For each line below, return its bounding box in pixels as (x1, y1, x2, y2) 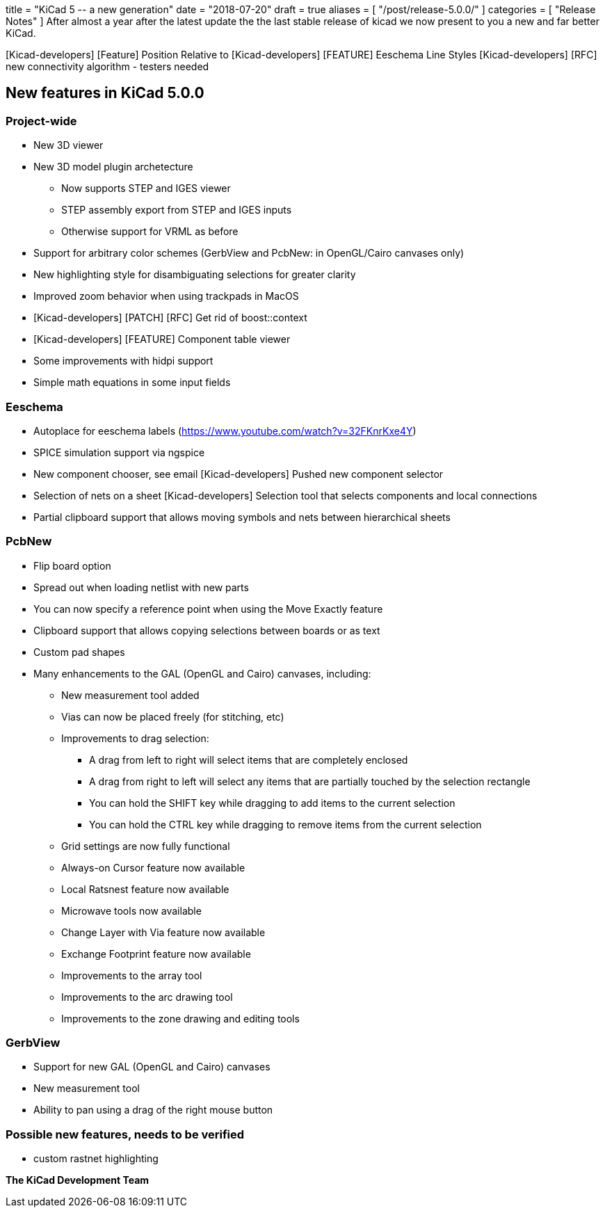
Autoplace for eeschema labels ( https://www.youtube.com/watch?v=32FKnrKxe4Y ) (33, 424, 417, 437)
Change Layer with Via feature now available (61, 926, 266, 938)
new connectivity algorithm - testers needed (6, 61, 209, 72)
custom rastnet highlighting (33, 1152, 159, 1165)
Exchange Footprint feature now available (61, 947, 251, 960)
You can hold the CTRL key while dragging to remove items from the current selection (89, 818, 482, 830)
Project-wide (6, 113, 77, 128)
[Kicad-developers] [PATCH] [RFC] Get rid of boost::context (33, 312, 307, 324)
